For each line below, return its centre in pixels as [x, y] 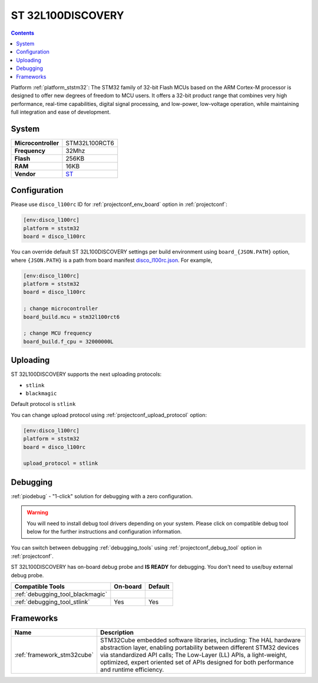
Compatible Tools [39, 587]
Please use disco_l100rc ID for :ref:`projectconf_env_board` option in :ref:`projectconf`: [119, 204]
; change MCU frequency [58, 333]
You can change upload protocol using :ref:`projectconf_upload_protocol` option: [109, 415]
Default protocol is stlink [43, 404]
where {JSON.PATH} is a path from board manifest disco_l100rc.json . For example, [112, 260]
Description [117, 632]
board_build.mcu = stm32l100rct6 [72, 317]
